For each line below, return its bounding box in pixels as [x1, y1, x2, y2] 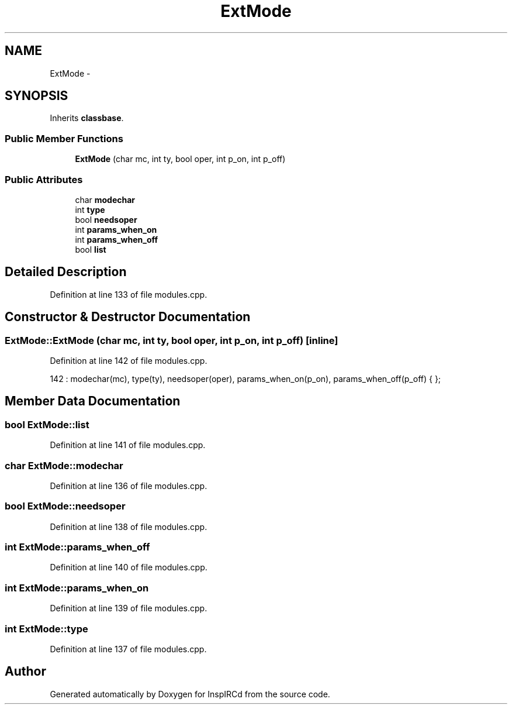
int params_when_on [75, 224, 157, 235]
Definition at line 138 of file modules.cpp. [50, 521, 207, 532]
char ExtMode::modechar [5, 459, 123, 471]
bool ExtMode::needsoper [5, 500, 126, 512]
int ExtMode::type [5, 622, 88, 635]
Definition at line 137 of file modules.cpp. [50, 643, 207, 654]
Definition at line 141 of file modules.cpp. [50, 440, 206, 450]
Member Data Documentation [5, 394, 181, 409]
